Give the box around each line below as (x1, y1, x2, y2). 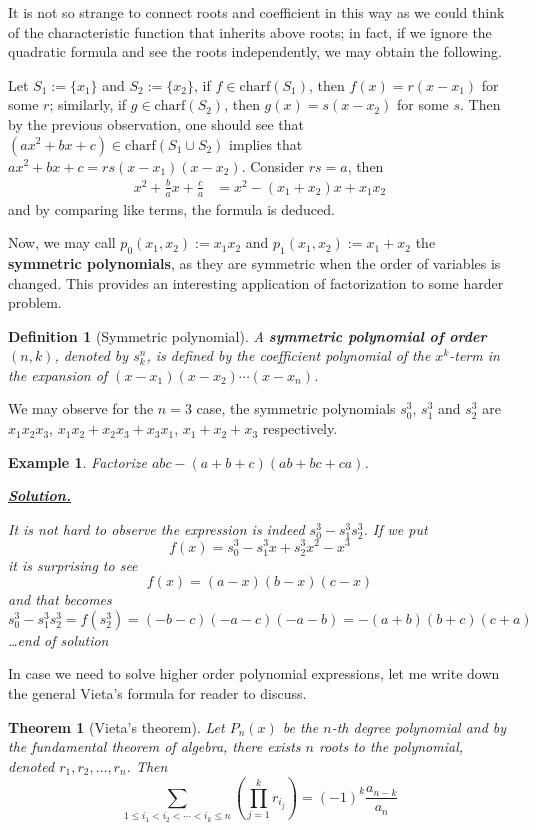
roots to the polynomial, (319, 736, 464, 757)
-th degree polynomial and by (331, 716, 507, 737)
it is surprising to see (8, 554, 138, 575)
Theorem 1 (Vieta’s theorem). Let (8, 716, 225, 737)
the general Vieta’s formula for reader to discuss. (8, 683, 307, 704)
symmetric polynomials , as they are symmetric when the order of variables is (8, 252, 501, 273)
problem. (8, 292, 62, 313)
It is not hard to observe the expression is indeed (8, 518, 305, 539)
